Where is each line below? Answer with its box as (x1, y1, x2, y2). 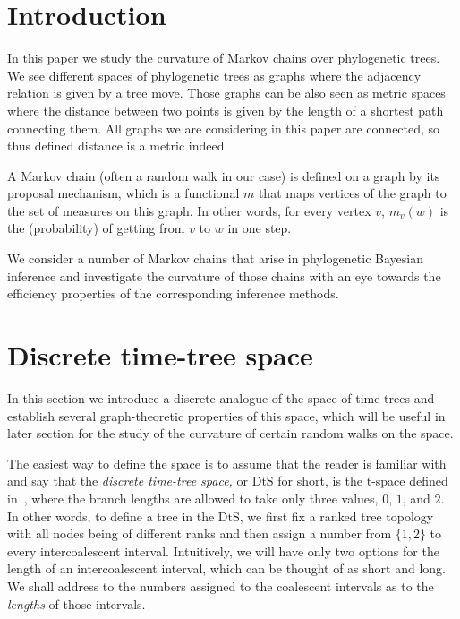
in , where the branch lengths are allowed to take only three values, (7, 488, 379, 507)
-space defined (371, 471, 448, 490)
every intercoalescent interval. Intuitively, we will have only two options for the (7, 541, 439, 560)
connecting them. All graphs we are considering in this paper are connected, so (7, 118, 440, 137)
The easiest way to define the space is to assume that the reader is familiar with (7, 453, 447, 472)
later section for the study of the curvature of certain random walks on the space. (7, 424, 454, 443)
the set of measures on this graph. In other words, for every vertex (7, 201, 371, 219)
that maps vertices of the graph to (258, 184, 447, 202)
